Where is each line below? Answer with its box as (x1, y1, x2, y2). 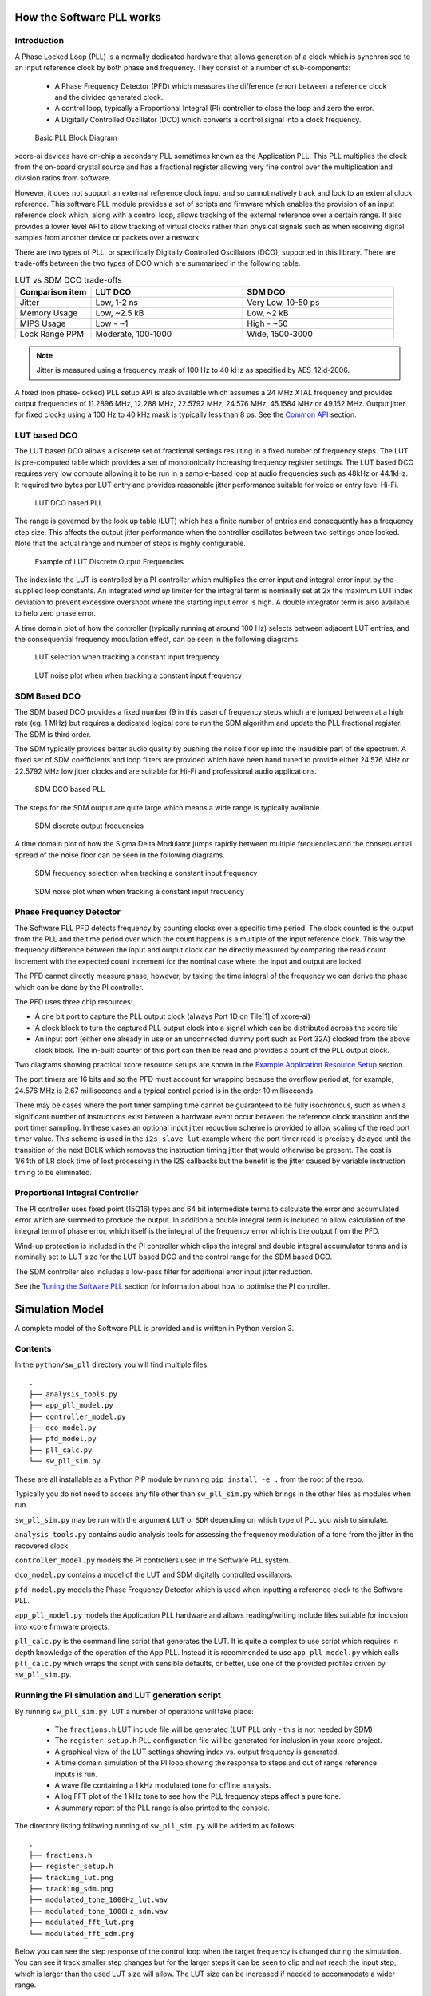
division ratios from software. (14, 173, 112, 183)
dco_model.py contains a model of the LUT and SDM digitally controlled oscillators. (14, 1570, 293, 1580)
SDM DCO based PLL (34, 785, 105, 794)
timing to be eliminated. (14, 1167, 92, 1177)
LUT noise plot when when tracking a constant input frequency (34, 671, 243, 680)
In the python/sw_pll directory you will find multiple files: (14, 1360, 209, 1369)
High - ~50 (247, 318, 288, 329)
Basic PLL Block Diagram (34, 133, 117, 143)
